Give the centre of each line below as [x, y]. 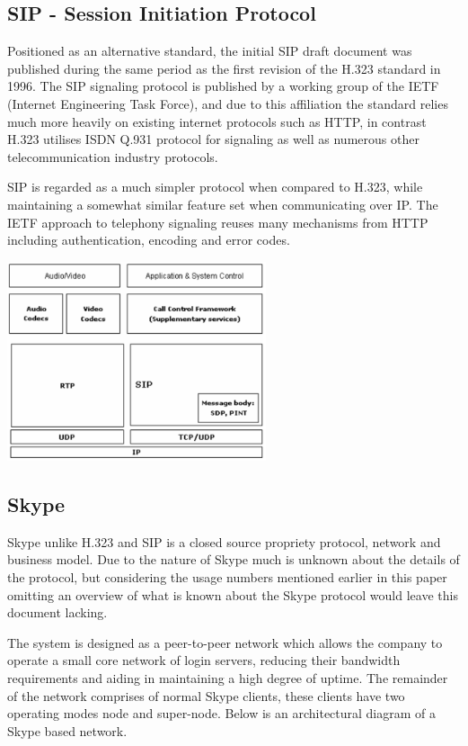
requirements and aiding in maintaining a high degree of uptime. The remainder [228, 677]
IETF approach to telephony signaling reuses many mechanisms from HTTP [218, 222]
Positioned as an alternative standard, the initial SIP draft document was [210, 51]
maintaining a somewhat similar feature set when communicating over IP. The [223, 204]
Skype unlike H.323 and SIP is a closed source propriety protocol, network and [224, 541]
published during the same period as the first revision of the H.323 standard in [224, 68]
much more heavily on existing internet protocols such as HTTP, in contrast [217, 121]
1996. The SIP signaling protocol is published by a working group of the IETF [223, 86]
